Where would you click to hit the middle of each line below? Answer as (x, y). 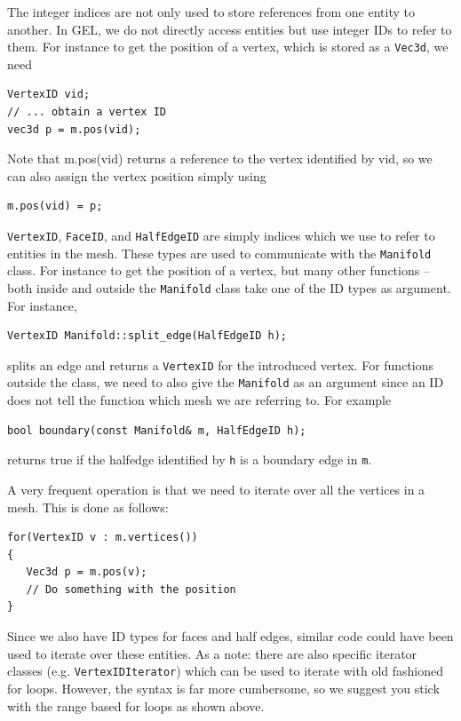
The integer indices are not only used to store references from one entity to (211, 12)
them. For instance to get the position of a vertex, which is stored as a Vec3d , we (228, 47)
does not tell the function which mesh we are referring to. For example (199, 400)
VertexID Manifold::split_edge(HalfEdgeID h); (147, 336)
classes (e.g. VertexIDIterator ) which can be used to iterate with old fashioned (226, 671)
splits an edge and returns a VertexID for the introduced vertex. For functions (221, 364)
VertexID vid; (49, 95)
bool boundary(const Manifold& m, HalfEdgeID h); (157, 430)
